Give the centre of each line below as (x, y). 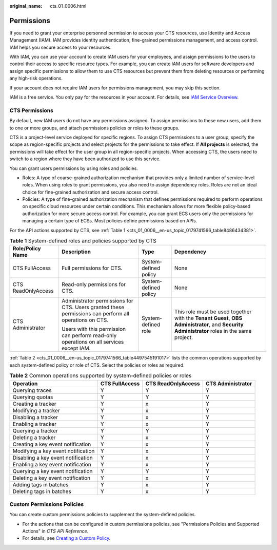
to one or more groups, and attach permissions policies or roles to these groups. (94, 128)
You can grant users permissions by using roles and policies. (74, 168)
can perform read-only (89, 335)
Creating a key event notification (52, 444)
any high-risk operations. (36, 78)
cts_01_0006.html (68, 6)
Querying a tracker (35, 430)
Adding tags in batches (41, 484)
